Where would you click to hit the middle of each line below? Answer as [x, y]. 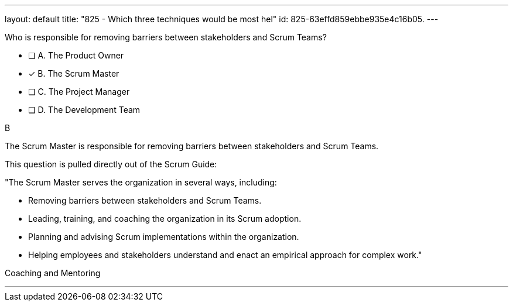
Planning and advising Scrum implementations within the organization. [164, 237]
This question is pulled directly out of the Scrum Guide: [111, 164]
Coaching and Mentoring [53, 273]
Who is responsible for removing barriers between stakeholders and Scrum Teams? [166, 37]
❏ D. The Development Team [84, 110]
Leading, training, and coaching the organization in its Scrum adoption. [165, 219]
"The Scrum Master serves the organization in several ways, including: [141, 182]
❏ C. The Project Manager [79, 92]
